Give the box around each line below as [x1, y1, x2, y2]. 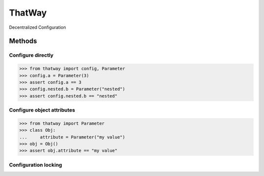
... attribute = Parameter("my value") [19, 134, 126, 140]
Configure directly [9, 52, 54, 59]
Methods [9, 37, 37, 45]
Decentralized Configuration [9, 24, 66, 30]
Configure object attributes [9, 107, 75, 114]
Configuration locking [9, 161, 62, 168]
